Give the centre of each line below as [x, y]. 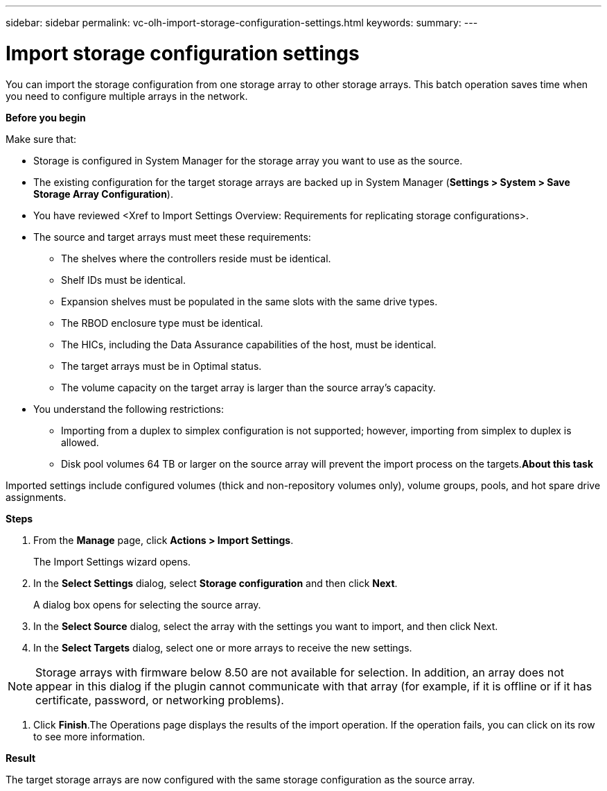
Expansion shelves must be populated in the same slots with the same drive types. [249, 301]
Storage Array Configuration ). [103, 194]
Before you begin [46, 117]
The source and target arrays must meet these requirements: [172, 237]
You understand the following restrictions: [129, 409]
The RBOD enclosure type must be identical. [162, 323]
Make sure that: [41, 139]
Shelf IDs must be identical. [124, 280]
